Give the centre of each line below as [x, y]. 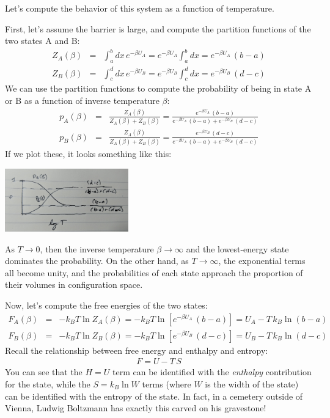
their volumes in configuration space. [74, 284]
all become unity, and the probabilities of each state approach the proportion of [154, 272]
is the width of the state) [252, 383]
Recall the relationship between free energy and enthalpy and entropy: [137, 350]
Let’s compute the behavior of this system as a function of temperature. [140, 8]
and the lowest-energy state [237, 248]
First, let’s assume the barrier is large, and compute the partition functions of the [158, 28]
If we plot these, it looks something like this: [88, 153]
